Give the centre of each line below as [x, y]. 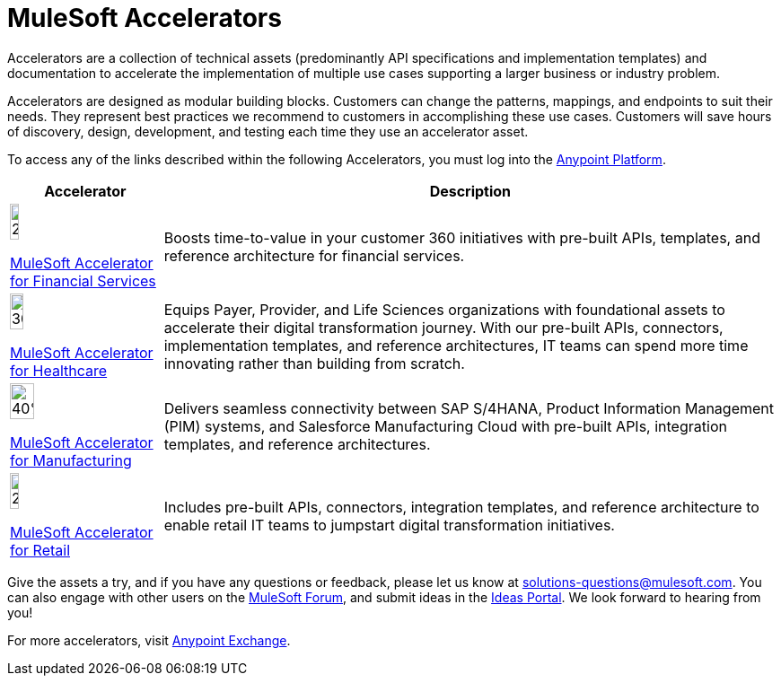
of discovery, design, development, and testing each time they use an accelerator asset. [268, 131]
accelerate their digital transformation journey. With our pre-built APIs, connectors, [443, 327]
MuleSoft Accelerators [145, 18]
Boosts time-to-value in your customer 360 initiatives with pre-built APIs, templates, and [462, 237]
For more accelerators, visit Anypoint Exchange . [149, 640]
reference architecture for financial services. [314, 255]
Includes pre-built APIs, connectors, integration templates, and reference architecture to [461, 507]
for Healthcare [59, 370]
